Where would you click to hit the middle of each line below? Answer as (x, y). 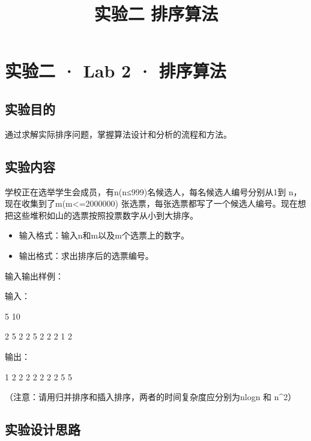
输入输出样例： (34, 275)
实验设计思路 (43, 429)
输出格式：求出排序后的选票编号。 (86, 255)
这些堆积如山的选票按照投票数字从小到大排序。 (105, 215)
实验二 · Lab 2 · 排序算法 (116, 71)
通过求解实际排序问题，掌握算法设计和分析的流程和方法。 (118, 134)
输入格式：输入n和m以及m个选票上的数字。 (104, 235)
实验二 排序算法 (156, 14)
